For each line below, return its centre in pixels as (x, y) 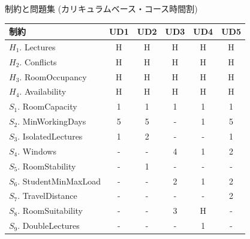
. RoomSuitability (50, 211)
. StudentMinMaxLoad (59, 181)
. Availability (43, 91)
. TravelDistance (47, 196)
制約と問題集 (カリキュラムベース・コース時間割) (101, 8)
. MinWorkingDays (52, 121)
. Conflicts (38, 61)
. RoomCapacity (47, 106)
